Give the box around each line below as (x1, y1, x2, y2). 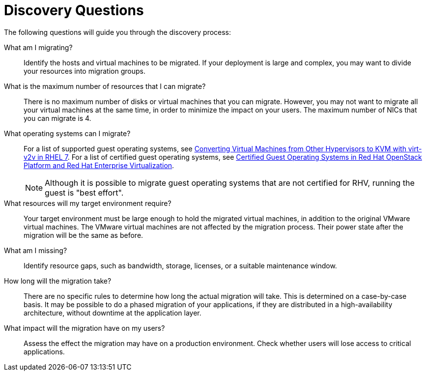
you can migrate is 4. (24, 114, 91, 122)
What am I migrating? (4, 43, 73, 52)
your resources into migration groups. (24, 66, 145, 75)
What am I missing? (4, 246, 67, 255)
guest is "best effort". (45, 187, 124, 198)
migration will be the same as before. (24, 231, 143, 239)
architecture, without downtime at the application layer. (24, 308, 201, 317)
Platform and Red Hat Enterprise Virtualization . (24, 161, 174, 170)
